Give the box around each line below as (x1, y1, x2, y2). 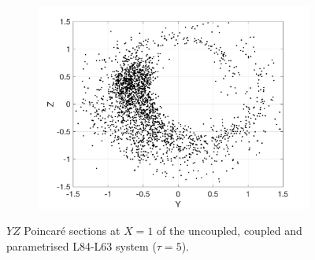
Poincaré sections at (24, 222, 120, 239)
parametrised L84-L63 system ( (6, 237, 157, 254)
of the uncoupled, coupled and (157, 222, 302, 239)
